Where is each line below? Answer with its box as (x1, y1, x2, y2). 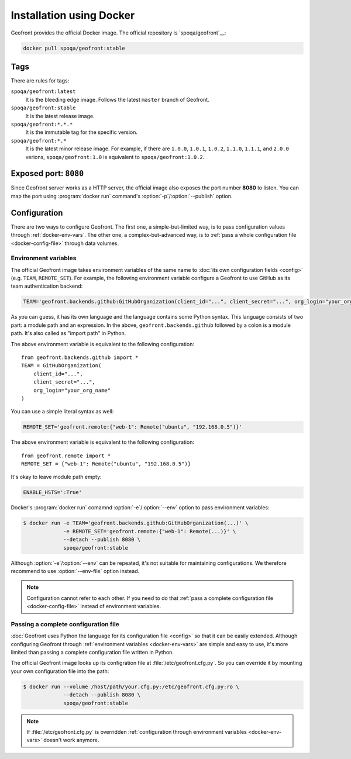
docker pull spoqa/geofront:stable (23, 44, 125, 51)
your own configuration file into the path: (11, 667, 109, 675)
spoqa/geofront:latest (11, 88, 76, 95)
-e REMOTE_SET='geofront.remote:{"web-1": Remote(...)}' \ (63, 528, 236, 534)
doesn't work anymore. (43, 737, 99, 744)
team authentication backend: (11, 282, 83, 289)
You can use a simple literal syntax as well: (11, 408, 114, 415)
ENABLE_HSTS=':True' (23, 489, 82, 496)
